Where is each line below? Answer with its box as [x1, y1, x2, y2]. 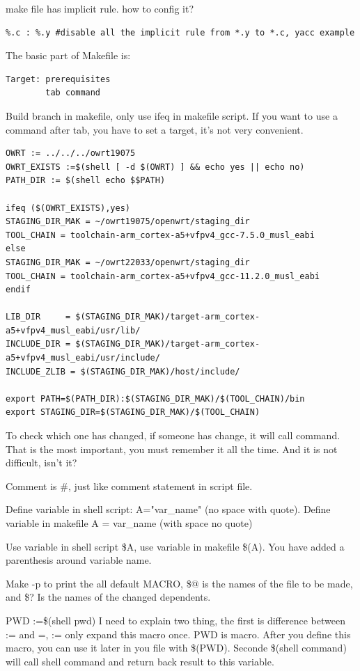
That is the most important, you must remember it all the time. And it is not [6, 441, 338, 456]
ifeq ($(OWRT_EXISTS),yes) [6, 203, 130, 213]
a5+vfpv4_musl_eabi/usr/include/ [6, 353, 160, 363]
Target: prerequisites [6, 74, 111, 84]
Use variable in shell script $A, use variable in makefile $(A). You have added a [6, 539, 345, 553]
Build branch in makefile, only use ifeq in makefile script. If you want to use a [6, 108, 338, 123]
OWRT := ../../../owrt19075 [6, 148, 136, 159]
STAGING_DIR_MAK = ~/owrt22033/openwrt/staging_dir [6, 257, 250, 267]
